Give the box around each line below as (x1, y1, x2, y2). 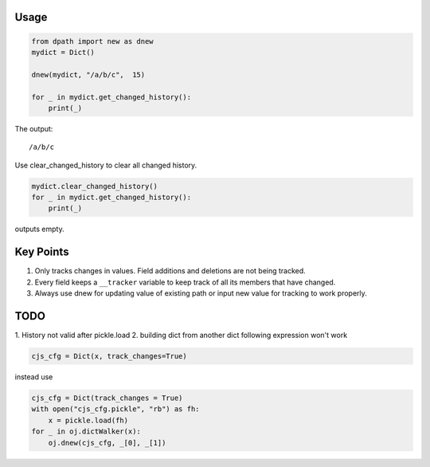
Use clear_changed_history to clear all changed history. (14, 160, 197, 170)
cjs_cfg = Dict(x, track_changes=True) (31, 351, 187, 361)
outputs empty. (14, 224, 65, 234)
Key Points (14, 245, 69, 259)
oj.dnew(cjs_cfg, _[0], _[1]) (48, 438, 166, 447)
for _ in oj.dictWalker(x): (31, 427, 141, 436)
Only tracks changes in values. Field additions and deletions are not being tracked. (34, 266, 306, 276)
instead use (14, 372, 53, 382)
